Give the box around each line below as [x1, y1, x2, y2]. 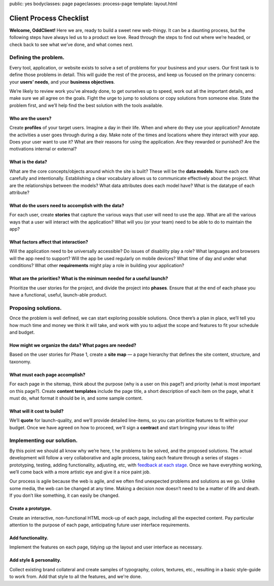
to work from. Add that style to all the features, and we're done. [9, 573, 142, 580]
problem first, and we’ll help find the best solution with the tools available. [9, 102, 163, 108]
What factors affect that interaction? [9, 239, 88, 245]
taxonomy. [9, 358, 31, 364]
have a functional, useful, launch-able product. [9, 292, 108, 298]
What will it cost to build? [9, 408, 64, 414]
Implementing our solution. [9, 437, 78, 444]
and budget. [9, 329, 35, 335]
